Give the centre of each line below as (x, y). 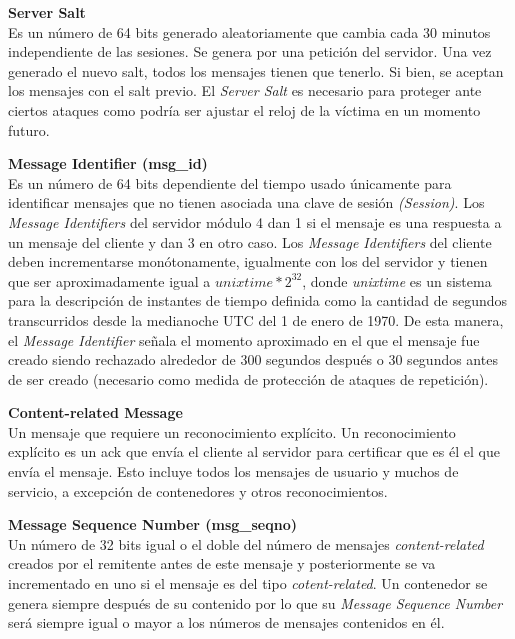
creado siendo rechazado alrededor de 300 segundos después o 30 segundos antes (253, 359)
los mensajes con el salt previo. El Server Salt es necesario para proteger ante (245, 90)
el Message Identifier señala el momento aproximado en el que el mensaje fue (244, 339)
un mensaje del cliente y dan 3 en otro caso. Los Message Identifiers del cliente (250, 241)
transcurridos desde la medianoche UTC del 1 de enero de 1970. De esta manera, (256, 319)
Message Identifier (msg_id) (108, 163)
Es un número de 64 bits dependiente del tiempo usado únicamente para (230, 182)
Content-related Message (95, 412)
